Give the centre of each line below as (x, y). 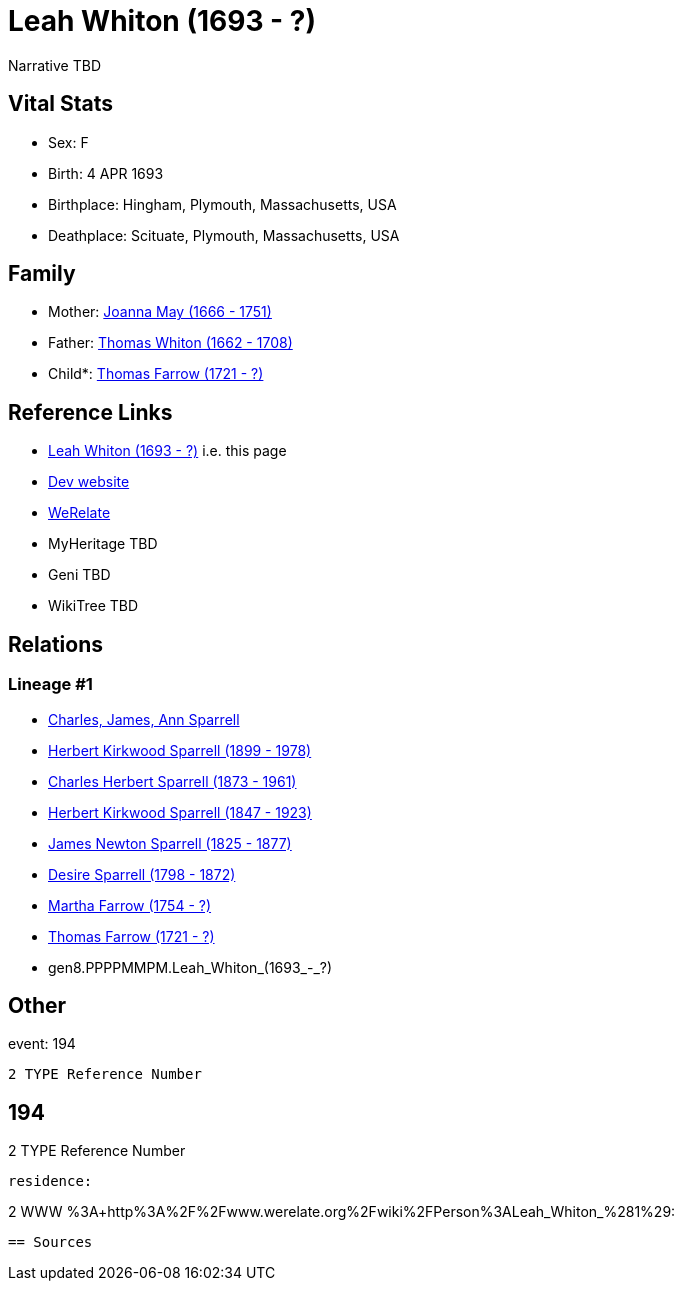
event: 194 (42, 1044)
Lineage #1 (50, 684)
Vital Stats (61, 104)
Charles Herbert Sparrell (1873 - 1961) (172, 781)
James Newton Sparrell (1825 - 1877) (170, 843)
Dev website (89, 482)
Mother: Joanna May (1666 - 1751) (160, 312)
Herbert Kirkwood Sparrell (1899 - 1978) (180, 750)
